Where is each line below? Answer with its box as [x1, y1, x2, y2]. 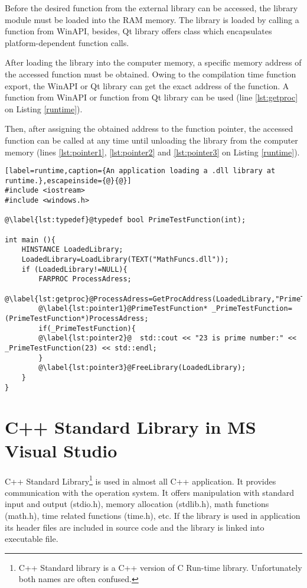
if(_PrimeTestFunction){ [38, 324, 136, 333]
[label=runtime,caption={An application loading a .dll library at [5, 167, 276, 176]
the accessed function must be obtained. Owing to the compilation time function [5, 67, 296, 80]
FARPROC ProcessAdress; [38, 275, 132, 284]
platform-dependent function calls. [5, 36, 129, 48]
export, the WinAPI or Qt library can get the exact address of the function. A [5, 79, 289, 92]
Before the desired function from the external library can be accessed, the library [5, 2, 298, 14]
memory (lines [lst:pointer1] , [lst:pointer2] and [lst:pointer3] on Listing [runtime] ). [5, 145, 300, 158]
